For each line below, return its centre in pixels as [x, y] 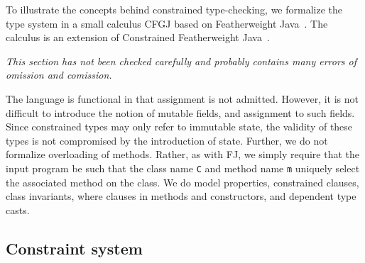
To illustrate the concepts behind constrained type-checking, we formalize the [174, 9]
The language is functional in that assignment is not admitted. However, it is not [182, 98]
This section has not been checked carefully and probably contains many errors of [181, 61]
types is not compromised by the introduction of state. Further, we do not [167, 140]
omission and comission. [59, 75]
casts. [18, 209]
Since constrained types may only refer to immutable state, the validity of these [179, 127]
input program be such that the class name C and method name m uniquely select [183, 168]
